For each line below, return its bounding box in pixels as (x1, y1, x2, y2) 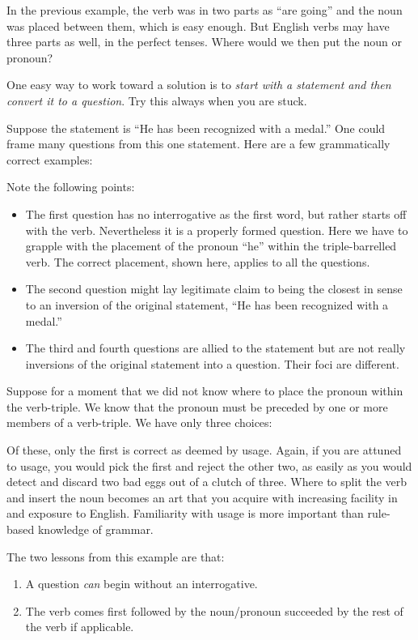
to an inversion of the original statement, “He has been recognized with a (25, 296, 389, 313)
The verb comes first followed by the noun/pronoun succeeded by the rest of (25, 602, 403, 619)
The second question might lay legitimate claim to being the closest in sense (25, 280, 403, 297)
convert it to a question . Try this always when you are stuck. (6, 92, 307, 109)
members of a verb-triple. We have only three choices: (6, 414, 272, 431)
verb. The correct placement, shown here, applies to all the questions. (25, 253, 370, 270)
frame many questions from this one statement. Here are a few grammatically (6, 135, 391, 152)
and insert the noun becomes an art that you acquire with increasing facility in (6, 489, 398, 506)
